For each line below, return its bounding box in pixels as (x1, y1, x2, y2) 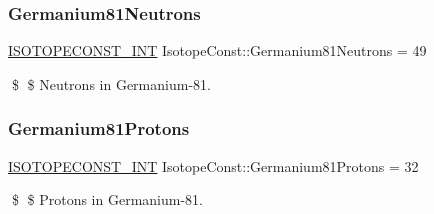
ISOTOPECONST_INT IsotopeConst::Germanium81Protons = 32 (8, 155, 419, 176)
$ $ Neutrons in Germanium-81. (11, 73, 211, 94)
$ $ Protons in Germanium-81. (11, 189, 203, 210)
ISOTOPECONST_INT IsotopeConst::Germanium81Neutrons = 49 (8, 40, 427, 61)
